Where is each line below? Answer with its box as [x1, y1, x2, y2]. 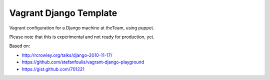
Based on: [9, 43, 30, 49]
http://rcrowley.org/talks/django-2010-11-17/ [21, 52, 112, 58]
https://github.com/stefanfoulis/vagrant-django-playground [21, 59, 144, 65]
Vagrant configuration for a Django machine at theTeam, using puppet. [9, 25, 154, 31]
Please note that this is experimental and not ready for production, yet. [9, 34, 154, 40]
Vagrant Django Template [9, 7, 117, 18]
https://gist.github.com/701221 [21, 66, 84, 72]
